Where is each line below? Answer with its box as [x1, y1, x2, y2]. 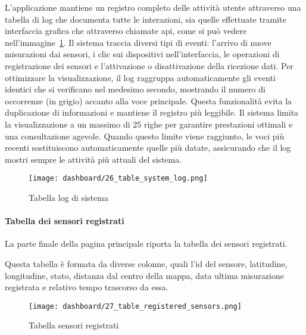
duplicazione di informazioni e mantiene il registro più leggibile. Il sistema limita [5, 106, 299, 119]
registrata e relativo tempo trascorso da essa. [5, 281, 168, 293]
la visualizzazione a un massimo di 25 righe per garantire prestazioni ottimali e [5, 117, 293, 130]
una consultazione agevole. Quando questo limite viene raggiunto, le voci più [5, 129, 285, 142]
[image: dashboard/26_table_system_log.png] [29, 174, 208, 183]
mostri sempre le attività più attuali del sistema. [5, 153, 182, 165]
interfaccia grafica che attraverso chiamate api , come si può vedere [5, 24, 246, 37]
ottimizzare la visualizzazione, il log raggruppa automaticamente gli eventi [5, 71, 276, 83]
